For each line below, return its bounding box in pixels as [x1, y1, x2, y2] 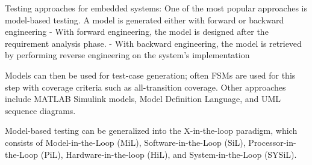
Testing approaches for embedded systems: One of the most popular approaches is [5, 2, 308, 14]
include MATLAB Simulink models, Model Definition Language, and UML [5, 92, 281, 105]
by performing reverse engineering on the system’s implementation [5, 49, 250, 61]
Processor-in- [248, 136, 296, 148]
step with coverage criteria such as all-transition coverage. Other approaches [5, 80, 286, 93]
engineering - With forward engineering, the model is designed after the [5, 25, 269, 38]
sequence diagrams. [5, 104, 76, 116]
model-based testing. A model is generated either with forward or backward [5, 13, 284, 26]
